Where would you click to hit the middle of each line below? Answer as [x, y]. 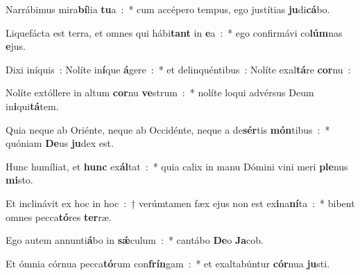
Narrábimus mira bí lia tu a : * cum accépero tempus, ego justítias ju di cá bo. [168, 9]
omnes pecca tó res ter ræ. [59, 216]
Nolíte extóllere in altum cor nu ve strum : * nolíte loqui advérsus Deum [160, 92]
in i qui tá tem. [32, 106]
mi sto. [19, 180]
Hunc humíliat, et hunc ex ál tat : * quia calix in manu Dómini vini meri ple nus [177, 166]
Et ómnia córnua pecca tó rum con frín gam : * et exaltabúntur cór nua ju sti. [168, 263]
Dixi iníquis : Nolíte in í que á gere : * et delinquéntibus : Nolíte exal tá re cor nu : [178, 69]
